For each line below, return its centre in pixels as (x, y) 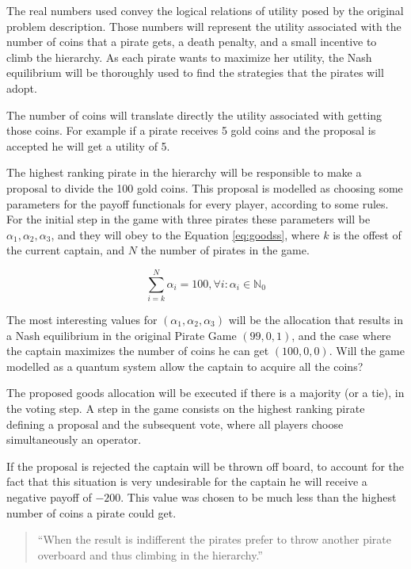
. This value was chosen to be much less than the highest (259, 496)
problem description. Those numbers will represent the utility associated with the (204, 26)
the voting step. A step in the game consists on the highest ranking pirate (186, 408)
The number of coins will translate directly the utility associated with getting (194, 115)
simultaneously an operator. (74, 439)
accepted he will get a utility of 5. (88, 145)
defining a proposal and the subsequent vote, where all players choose (175, 424)
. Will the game (367, 351)
